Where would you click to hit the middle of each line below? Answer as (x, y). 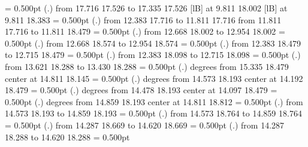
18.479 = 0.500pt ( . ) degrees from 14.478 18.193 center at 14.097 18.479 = (141, 90)
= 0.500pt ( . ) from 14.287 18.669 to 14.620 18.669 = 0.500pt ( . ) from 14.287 (145, 125)
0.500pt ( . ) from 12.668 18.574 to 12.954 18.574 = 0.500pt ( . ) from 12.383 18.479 (153, 43)
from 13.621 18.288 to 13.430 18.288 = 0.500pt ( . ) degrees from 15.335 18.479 (147, 66)
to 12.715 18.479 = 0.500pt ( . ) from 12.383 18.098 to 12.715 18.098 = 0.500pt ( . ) (153, 55)
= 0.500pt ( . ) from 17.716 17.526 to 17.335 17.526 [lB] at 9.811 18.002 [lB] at (146, 8)
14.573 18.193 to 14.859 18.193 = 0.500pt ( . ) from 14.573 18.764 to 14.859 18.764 (153, 113)
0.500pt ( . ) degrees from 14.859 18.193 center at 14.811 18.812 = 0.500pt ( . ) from (154, 101)
